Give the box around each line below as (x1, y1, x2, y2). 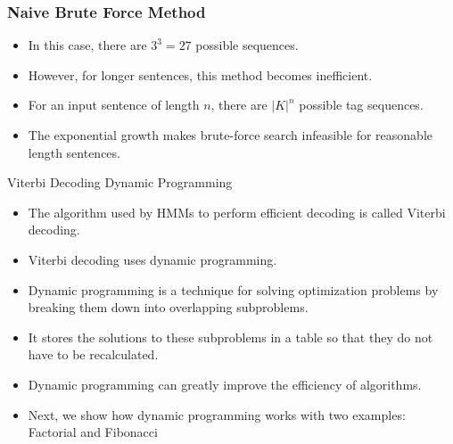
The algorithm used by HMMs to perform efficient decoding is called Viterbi (28, 202, 446, 221)
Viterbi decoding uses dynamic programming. (28, 250, 277, 268)
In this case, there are (28, 36, 147, 54)
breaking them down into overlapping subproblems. (28, 298, 309, 317)
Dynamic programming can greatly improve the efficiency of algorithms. (28, 374, 422, 393)
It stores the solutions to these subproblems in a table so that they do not (28, 327, 433, 346)
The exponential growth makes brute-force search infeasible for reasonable (28, 126, 432, 144)
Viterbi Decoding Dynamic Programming (7, 173, 233, 192)
